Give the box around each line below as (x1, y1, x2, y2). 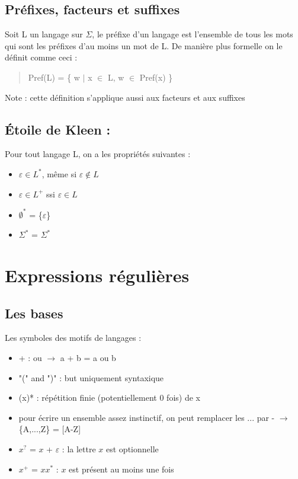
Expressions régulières (5, 263, 190, 288)
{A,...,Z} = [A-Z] (18, 423, 81, 435)
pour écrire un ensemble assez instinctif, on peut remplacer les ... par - (18, 411, 275, 423)
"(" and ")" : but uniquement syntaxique (18, 371, 164, 384)
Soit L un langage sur (5, 28, 83, 40)
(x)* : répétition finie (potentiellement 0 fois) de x (18, 391, 200, 404)
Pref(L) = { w (28, 71, 80, 83)
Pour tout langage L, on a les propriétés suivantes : (5, 148, 191, 160)
